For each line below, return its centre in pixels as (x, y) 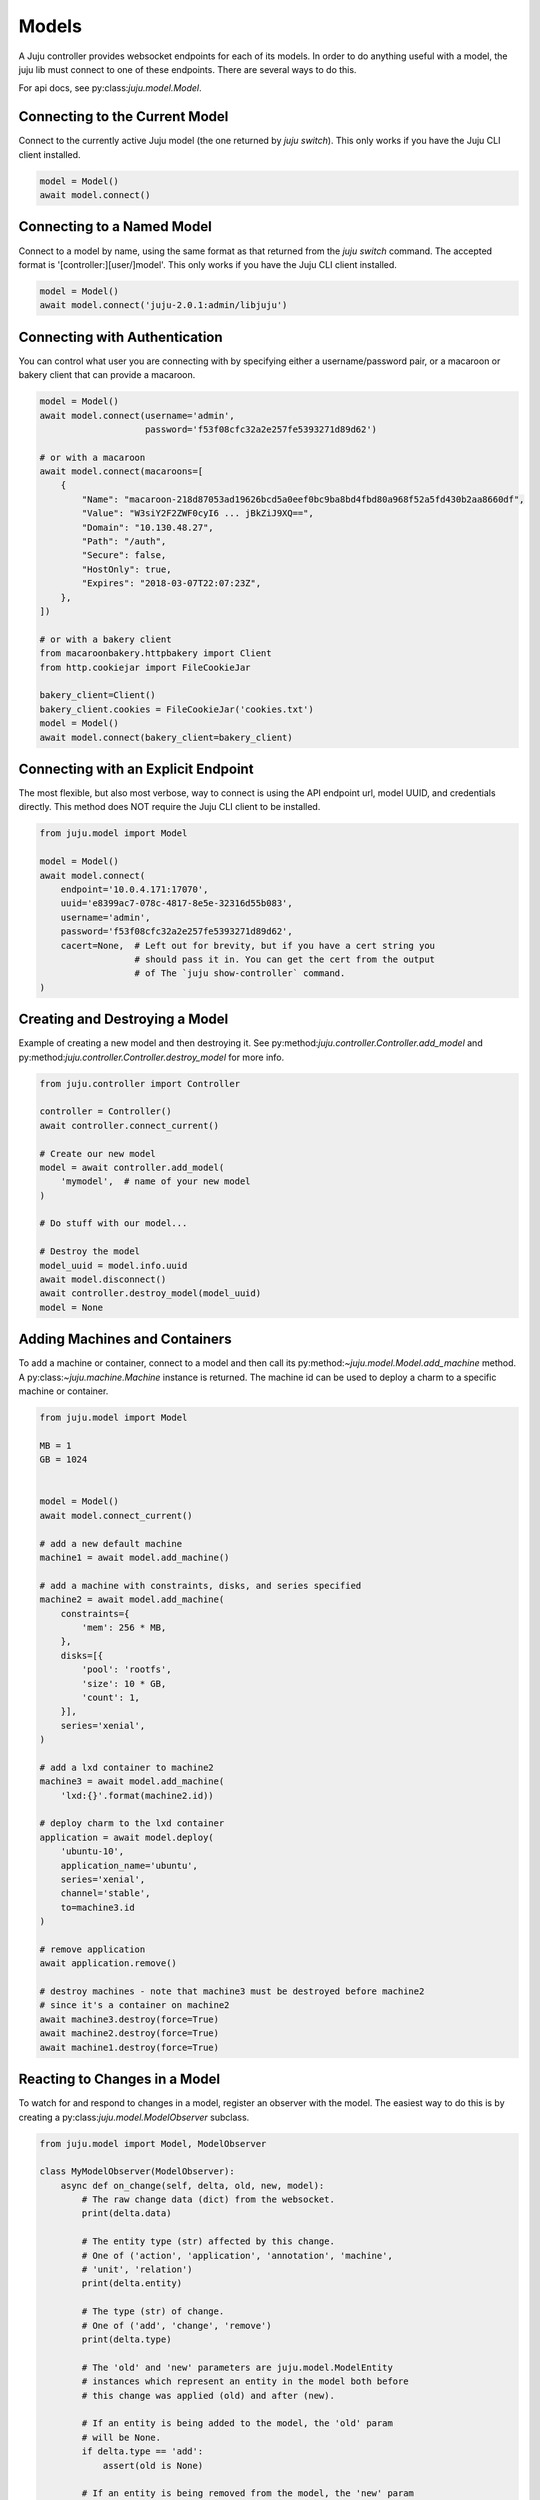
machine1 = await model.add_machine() (134, 1557)
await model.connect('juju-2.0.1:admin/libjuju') (163, 305)
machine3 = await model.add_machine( (132, 1781)
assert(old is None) (153, 2465)
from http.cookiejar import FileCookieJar (145, 667)
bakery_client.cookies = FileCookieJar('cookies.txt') (176, 709)
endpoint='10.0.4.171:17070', (134, 889)
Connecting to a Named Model (115, 226)
